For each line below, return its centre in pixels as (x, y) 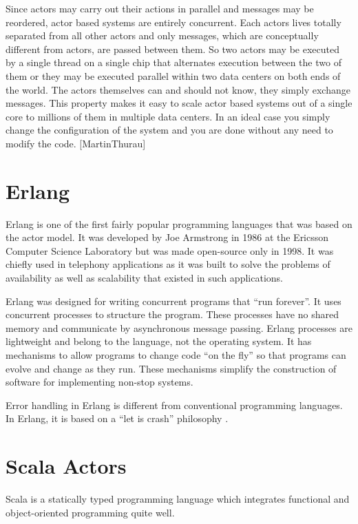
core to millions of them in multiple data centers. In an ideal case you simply (168, 116)
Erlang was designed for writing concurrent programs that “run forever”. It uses (173, 301)
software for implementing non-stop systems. (99, 382)
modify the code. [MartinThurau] (76, 143)
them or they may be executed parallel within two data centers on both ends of (173, 75)
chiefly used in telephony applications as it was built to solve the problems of (168, 264)
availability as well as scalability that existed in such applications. (144, 278)
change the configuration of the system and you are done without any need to (169, 130)
